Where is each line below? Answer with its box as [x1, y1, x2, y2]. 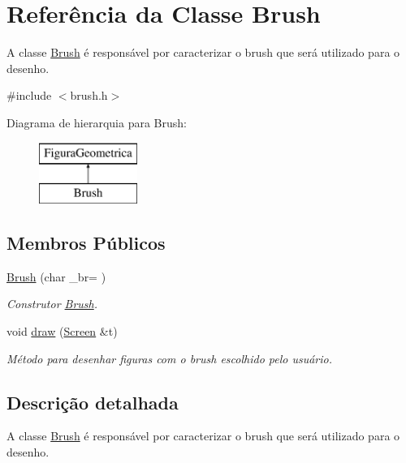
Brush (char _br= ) [6, 268, 106, 285]
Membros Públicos [6, 230, 166, 255]
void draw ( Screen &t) [6, 323, 118, 340]
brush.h [70, 87, 108, 104]
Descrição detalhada [6, 389, 179, 414]
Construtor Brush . [6, 295, 98, 312]
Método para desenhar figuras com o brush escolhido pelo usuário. [6, 349, 333, 367]
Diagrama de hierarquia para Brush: [6, 114, 187, 131]
